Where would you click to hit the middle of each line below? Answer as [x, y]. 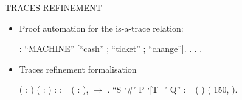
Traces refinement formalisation [78, 69]
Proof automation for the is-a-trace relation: [101, 28]
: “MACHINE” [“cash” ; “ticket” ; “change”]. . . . [111, 48]
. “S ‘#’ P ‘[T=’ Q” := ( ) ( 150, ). [172, 89]
